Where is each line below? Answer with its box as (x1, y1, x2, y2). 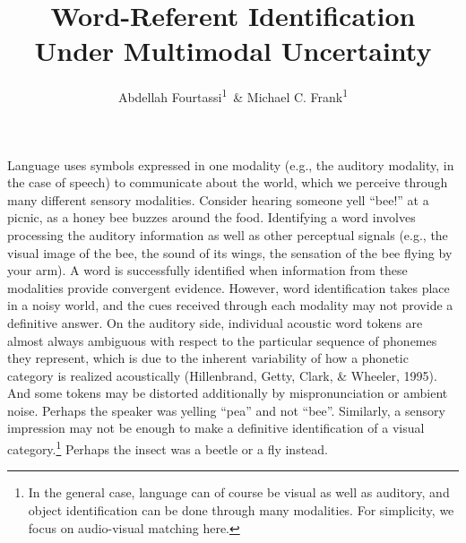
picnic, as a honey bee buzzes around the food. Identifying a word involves (7, 208, 416, 227)
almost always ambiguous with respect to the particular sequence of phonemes (7, 331, 437, 349)
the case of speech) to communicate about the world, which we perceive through (7, 173, 448, 192)
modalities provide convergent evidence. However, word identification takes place (7, 278, 450, 297)
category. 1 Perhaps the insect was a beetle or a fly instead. (7, 437, 328, 458)
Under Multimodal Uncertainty (34, 32, 432, 69)
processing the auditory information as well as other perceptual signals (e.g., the (7, 225, 448, 244)
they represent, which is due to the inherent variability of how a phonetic (7, 349, 409, 367)
